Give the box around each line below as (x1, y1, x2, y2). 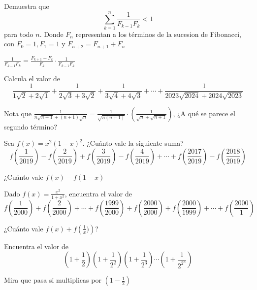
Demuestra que (4, 1, 49, 11)
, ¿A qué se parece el (173, 108, 235, 118)
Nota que (4, 108, 32, 118)
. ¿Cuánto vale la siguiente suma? (82, 138, 184, 148)
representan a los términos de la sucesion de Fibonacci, (75, 29, 241, 39)
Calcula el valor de (4, 73, 60, 83)
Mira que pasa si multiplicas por (4, 275, 101, 285)
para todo (4, 29, 33, 39)
